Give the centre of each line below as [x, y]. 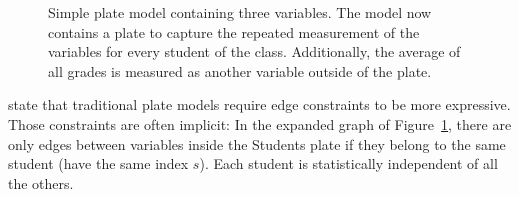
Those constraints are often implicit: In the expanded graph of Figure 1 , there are [260, 123]
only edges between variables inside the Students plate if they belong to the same [257, 143]
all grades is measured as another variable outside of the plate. [240, 70]
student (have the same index [98, 163]
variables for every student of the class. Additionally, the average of [254, 51]
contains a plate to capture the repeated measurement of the [234, 31]
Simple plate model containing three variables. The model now [240, 12]
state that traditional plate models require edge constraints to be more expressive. [259, 104]
